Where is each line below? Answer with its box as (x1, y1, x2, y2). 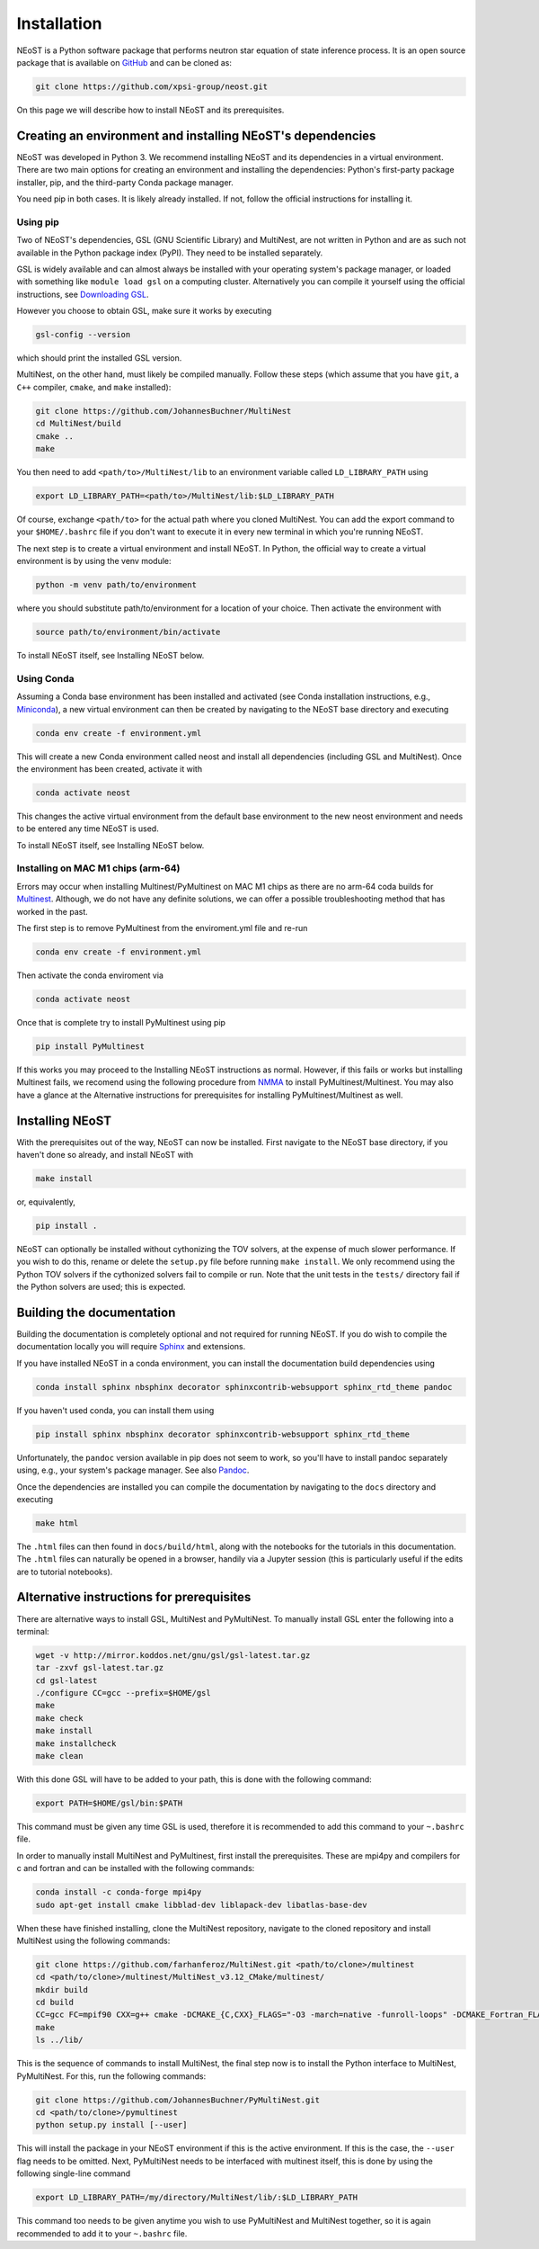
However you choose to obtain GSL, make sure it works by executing (16, 306, 272, 317)
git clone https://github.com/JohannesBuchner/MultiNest (35, 406, 292, 416)
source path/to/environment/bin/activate (35, 627, 221, 638)
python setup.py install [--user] (35, 2119, 188, 2130)
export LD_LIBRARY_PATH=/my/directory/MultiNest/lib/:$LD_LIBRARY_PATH (35, 2192, 358, 2203)
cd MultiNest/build (35, 418, 121, 429)
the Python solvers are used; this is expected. (16, 1282, 186, 1293)
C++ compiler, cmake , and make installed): (16, 381, 172, 392)
